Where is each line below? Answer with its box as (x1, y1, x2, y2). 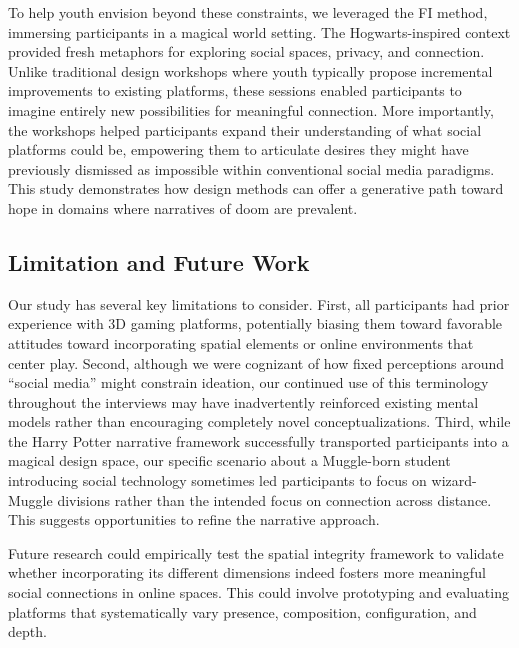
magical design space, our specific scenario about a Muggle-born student (8, 450, 451, 471)
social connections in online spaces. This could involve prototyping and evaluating (8, 582, 509, 603)
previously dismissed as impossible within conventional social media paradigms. (8, 158, 495, 179)
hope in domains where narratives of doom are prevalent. (8, 197, 358, 218)
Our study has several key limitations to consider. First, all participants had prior (8, 293, 510, 314)
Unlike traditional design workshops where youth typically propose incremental (8, 60, 493, 81)
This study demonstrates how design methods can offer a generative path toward (8, 178, 504, 199)
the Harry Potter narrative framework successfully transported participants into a (8, 430, 509, 451)
